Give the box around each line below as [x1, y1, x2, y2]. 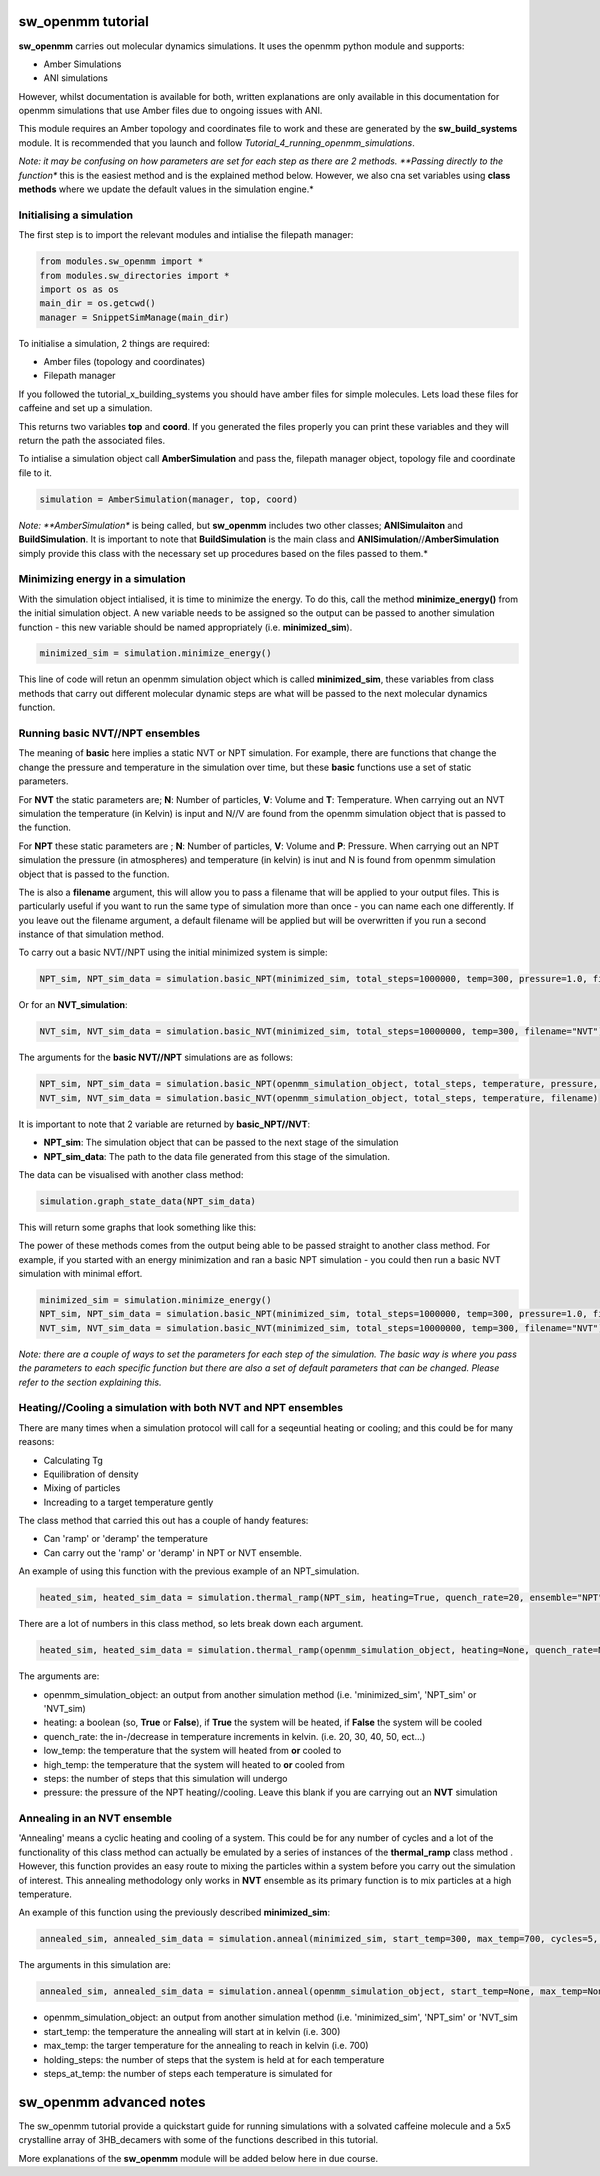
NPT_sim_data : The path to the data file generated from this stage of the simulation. [43, 1150, 390, 1162]
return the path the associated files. [18, 435, 165, 447]
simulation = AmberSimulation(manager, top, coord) [39, 493, 299, 505]
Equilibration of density [43, 1468, 139, 1480]
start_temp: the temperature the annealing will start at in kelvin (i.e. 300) [43, 2025, 341, 2037]
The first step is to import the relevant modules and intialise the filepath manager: [18, 229, 354, 241]
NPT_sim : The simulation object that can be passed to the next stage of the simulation [43, 1136, 399, 1149]
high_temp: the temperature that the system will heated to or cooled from [43, 1758, 345, 1770]
